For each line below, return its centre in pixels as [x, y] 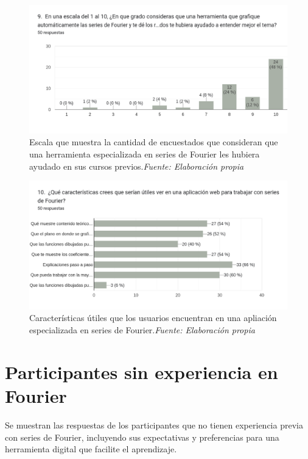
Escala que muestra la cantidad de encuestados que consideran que [154, 142]
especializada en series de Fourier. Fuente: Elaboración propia [142, 330]
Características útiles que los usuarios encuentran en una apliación [153, 318]
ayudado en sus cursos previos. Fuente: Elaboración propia [137, 166]
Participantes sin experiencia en [142, 371]
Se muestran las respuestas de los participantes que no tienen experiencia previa [154, 425]
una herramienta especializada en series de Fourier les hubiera [145, 154]
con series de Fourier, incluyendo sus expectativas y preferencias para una [142, 437]
